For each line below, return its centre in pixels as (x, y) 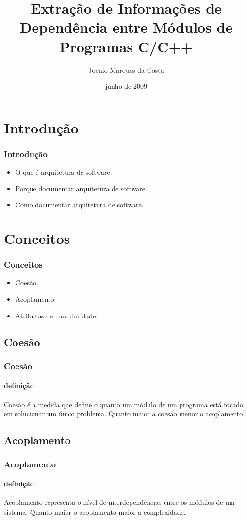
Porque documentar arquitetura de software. (81, 188)
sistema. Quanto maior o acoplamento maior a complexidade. (95, 511)
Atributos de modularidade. (57, 315)
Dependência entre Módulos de (126, 27)
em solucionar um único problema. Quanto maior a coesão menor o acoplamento (123, 414)
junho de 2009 (126, 86)
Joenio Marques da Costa (126, 69)
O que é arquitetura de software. (64, 172)
